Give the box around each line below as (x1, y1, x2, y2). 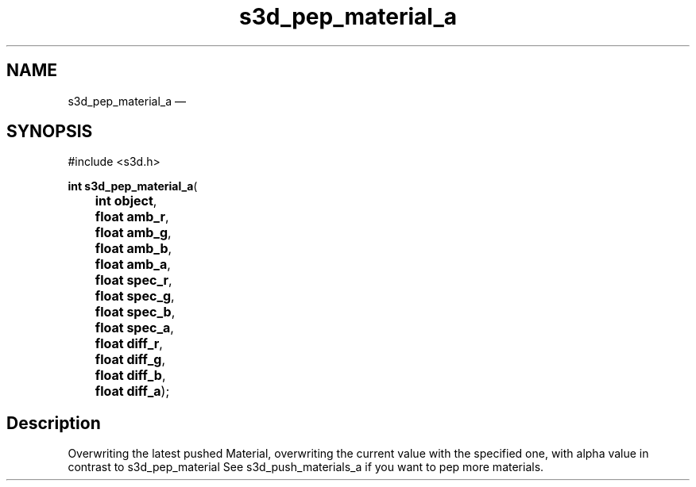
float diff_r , (95, 336, 163, 352)
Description (6, 412, 101, 433)
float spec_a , (95, 320, 174, 336)
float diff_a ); (95, 383, 170, 400)
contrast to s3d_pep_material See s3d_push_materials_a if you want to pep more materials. (68, 460, 544, 474)
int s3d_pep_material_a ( (68, 179, 198, 194)
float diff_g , (95, 351, 165, 368)
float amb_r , (95, 209, 169, 225)
